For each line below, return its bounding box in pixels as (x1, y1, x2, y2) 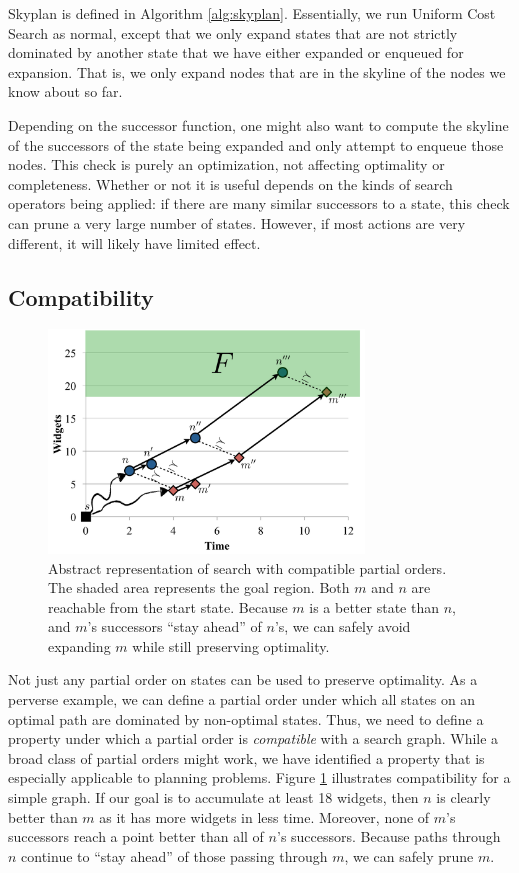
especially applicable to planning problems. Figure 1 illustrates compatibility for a (8, 767, 511, 788)
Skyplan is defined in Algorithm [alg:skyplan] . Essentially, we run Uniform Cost (8, 3, 496, 23)
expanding (48, 635, 111, 656)
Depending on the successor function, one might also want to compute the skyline (8, 114, 509, 135)
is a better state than (309, 596, 439, 617)
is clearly (436, 787, 491, 808)
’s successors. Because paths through (276, 826, 501, 847)
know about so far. (8, 81, 123, 102)
